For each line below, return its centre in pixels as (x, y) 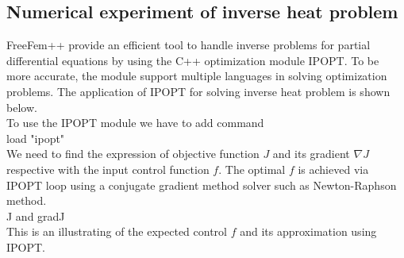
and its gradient (311, 154)
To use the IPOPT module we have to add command (135, 123)
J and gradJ (36, 216)
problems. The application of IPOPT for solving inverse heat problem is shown (198, 91)
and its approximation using (308, 231)
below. (22, 107)
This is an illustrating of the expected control (117, 231)
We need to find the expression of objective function (133, 154)
